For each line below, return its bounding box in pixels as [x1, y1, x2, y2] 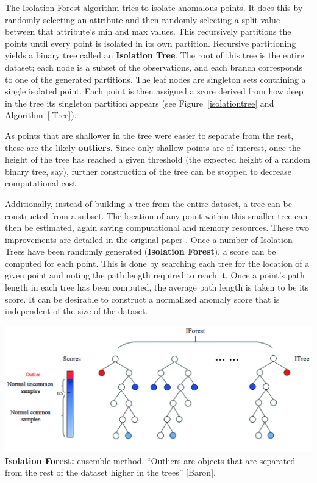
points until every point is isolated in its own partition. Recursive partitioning [5, 37, 296, 49]
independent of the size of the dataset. [5, 305, 148, 317]
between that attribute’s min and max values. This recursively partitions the [5, 25, 291, 38]
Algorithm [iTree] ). [5, 108, 77, 121]
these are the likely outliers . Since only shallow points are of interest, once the [5, 141, 301, 153]
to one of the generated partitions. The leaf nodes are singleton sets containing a [5, 72, 306, 85]
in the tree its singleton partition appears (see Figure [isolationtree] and [5, 96, 274, 109]
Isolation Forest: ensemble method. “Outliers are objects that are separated [5, 454, 296, 467]
